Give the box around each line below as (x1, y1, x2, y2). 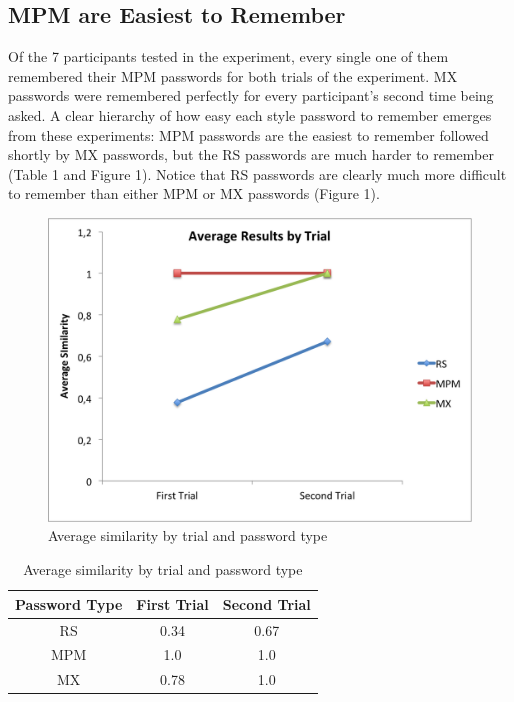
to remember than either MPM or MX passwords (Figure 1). (8, 183, 380, 204)
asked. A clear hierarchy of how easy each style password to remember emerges (8, 104, 492, 125)
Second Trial (222, 593, 311, 614)
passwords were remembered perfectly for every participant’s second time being (8, 85, 494, 106)
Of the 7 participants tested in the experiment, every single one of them (8, 46, 449, 67)
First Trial (136, 593, 209, 614)
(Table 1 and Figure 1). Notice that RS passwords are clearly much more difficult (8, 163, 507, 184)
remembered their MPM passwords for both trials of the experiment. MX (8, 65, 458, 86)
